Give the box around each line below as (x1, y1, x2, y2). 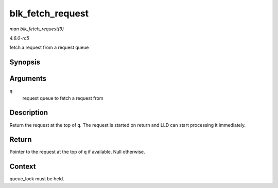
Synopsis (9, 58, 41, 67)
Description (9, 108, 48, 117)
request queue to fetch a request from (22, 95, 103, 101)
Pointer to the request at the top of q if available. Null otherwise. (9, 149, 145, 155)
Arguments (9, 74, 47, 83)
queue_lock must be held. (9, 176, 64, 182)
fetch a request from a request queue (9, 44, 89, 51)
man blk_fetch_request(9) (9, 26, 64, 32)
